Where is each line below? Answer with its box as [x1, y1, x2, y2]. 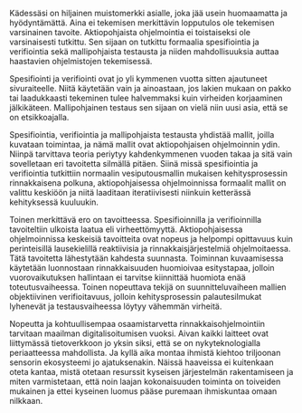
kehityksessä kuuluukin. [9, 197, 99, 207]
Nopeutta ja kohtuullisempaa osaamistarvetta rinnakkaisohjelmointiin [9, 319, 265, 329]
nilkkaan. [9, 396, 43, 406]
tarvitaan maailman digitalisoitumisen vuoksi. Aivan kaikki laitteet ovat [9, 328, 269, 339]
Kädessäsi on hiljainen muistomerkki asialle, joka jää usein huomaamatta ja [9, 8, 288, 18]
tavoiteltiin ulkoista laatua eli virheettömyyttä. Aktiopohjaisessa [9, 224, 243, 235]
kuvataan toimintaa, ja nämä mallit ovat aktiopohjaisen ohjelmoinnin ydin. [9, 139, 280, 149]
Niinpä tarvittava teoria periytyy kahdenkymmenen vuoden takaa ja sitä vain [9, 149, 293, 159]
